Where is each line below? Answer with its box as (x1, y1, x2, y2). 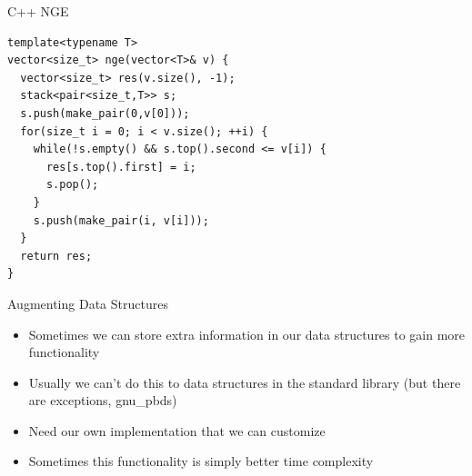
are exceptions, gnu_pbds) (28, 391, 177, 410)
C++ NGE (7, 2, 69, 20)
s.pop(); (45, 178, 99, 192)
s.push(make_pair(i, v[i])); (33, 213, 209, 227)
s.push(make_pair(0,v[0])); (20, 106, 190, 120)
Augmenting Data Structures (7, 293, 168, 312)
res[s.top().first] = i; (45, 160, 196, 174)
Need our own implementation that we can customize (28, 421, 326, 440)
